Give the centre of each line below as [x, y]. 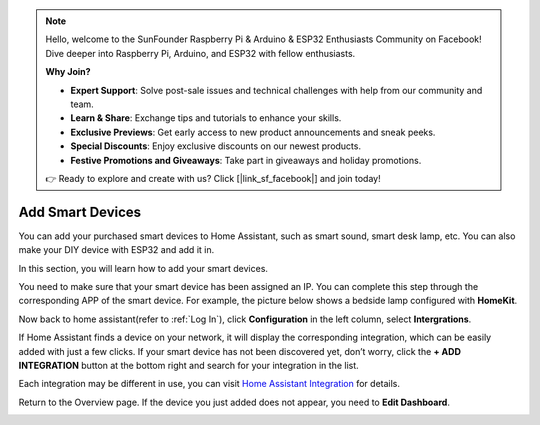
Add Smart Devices [80, 211]
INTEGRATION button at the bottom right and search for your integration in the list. [188, 365]
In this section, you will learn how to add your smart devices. [143, 268]
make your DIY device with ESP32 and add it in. [116, 250]
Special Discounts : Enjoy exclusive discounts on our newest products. [216, 146]
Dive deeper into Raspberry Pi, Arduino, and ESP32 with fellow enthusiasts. [200, 53]
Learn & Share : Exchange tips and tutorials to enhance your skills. [206, 118]
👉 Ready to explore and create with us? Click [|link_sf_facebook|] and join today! [213, 178]
